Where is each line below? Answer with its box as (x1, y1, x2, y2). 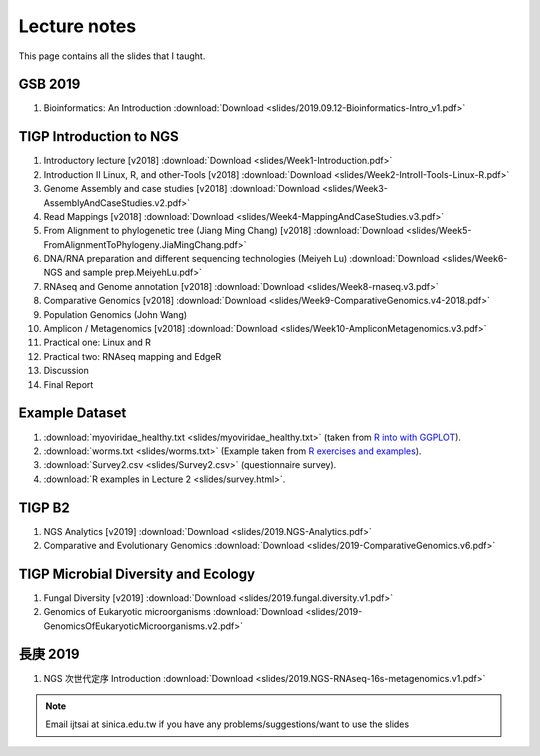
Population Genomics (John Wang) (43, 308, 188, 320)
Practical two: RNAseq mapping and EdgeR (43, 350, 222, 362)
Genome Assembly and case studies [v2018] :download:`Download (43, 183, 320, 195)
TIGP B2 (18, 499, 70, 516)
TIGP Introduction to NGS (18, 128, 179, 145)
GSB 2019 (18, 76, 81, 93)
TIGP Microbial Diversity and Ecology (18, 565, 255, 582)
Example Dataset (18, 405, 127, 422)
